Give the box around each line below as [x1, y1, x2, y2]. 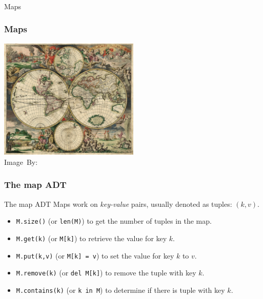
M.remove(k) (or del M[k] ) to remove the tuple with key [16, 267, 196, 278]
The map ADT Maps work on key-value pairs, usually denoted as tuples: [4, 198, 232, 209]
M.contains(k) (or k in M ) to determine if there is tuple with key [16, 284, 225, 295]
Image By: [4, 156, 38, 167]
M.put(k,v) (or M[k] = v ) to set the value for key [16, 250, 174, 261]
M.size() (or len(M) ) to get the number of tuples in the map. [16, 216, 212, 226]
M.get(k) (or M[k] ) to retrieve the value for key [16, 232, 167, 243]
